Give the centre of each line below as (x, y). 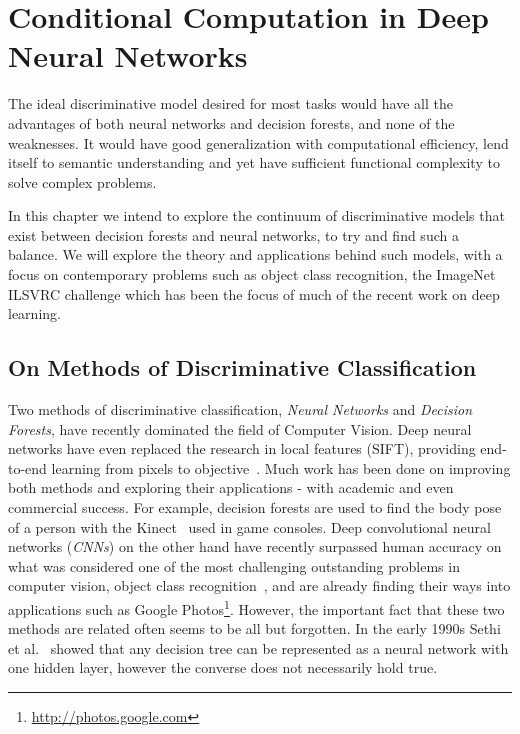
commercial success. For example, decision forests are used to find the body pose (255, 507)
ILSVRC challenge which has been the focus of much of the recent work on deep (254, 293)
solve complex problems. (82, 181)
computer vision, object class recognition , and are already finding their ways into (259, 585)
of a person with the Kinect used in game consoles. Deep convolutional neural (249, 526)
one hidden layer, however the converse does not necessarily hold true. (223, 667)
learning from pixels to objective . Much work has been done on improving (281, 467)
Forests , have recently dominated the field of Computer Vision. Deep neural (240, 428)
